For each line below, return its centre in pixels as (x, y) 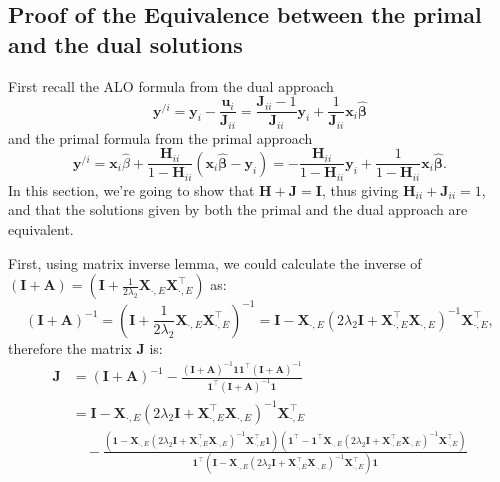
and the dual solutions (125, 43)
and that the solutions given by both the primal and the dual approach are (238, 209)
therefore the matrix (70, 347)
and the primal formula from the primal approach (160, 137)
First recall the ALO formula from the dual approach (171, 85)
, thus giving (360, 189)
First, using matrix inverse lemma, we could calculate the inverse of (215, 262)
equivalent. (41, 229)
